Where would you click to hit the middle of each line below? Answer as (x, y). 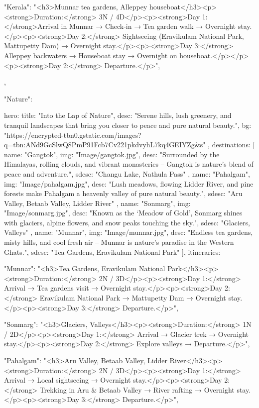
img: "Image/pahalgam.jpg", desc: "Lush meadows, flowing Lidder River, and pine (129, 183)
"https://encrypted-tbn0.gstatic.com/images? (73, 135)
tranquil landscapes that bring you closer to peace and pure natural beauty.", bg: (128, 125)
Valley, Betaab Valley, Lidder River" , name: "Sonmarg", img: (97, 203)
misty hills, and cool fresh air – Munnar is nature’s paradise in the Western (119, 242)
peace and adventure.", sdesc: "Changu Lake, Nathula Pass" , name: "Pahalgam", (127, 173)
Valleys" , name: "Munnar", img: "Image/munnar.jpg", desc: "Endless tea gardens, (129, 232)
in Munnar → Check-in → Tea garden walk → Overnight (148, 26)
